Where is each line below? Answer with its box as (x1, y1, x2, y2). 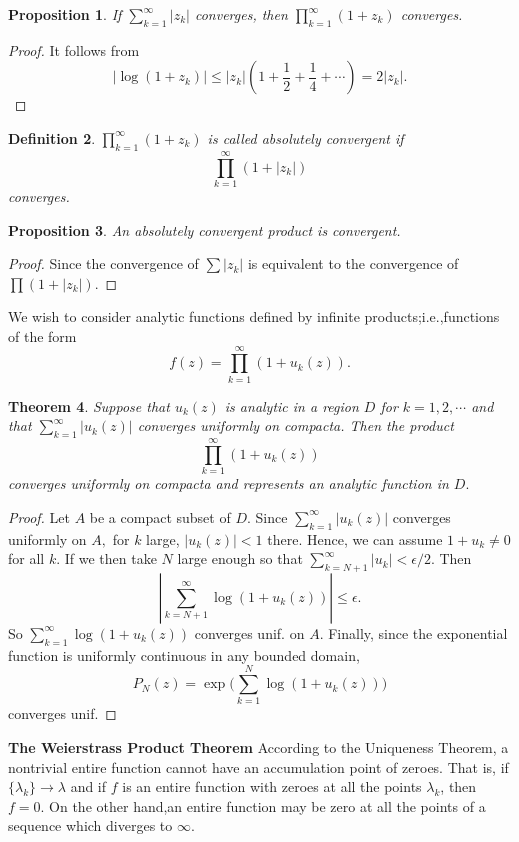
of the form (8, 325, 77, 346)
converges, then (194, 4, 288, 24)
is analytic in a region (224, 395, 359, 416)
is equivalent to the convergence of (247, 253, 459, 274)
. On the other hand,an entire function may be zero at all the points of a (40, 795, 486, 816)
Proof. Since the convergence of (8, 253, 199, 274)
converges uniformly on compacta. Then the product (137, 415, 454, 436)
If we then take (64, 548, 157, 569)
